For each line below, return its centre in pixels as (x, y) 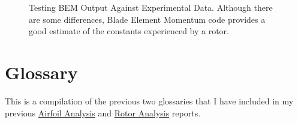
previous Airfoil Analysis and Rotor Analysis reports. (103, 112)
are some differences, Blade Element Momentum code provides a (147, 19)
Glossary (41, 72)
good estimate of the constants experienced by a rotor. (129, 31)
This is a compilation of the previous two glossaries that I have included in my (149, 100)
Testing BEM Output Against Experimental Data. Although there (151, 7)
